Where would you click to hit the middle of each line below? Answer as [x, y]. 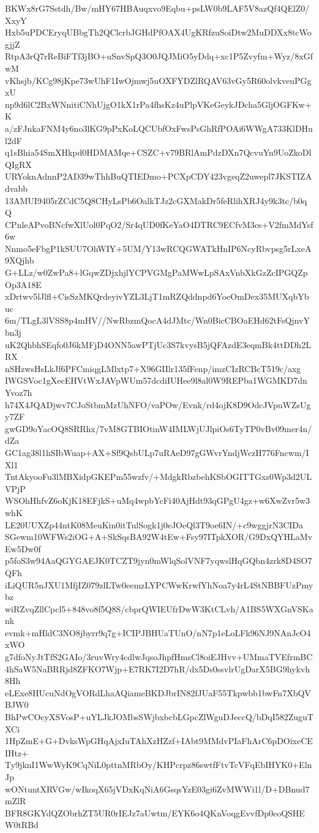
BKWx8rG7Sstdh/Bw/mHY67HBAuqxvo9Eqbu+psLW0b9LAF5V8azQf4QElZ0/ [157, 8]
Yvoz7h [19, 392]
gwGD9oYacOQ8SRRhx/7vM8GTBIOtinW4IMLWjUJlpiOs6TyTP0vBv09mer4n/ [159, 428]
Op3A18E [23, 284]
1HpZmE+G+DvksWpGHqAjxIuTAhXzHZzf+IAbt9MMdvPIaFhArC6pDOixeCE [159, 741]
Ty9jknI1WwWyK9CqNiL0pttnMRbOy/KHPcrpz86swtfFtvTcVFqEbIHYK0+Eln [159, 765]
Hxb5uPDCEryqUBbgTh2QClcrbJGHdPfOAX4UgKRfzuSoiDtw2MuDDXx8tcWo [158, 32]
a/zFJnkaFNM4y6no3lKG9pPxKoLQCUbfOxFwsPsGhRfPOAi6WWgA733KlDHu [159, 128]
